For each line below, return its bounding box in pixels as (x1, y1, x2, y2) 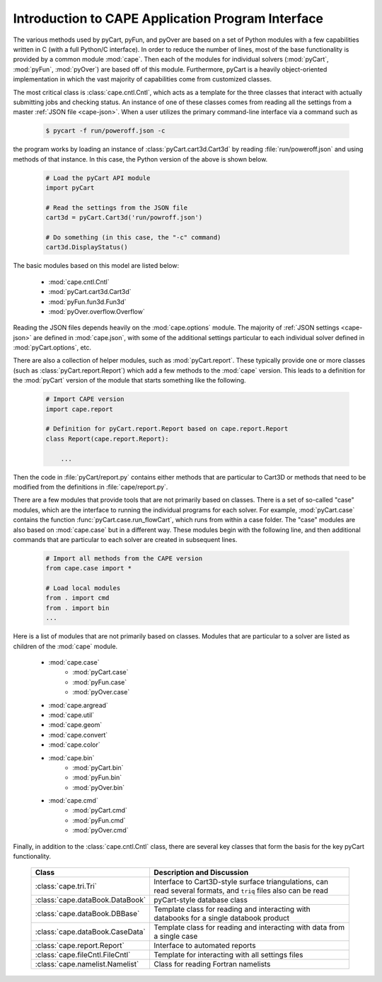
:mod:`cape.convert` (48, 730, 108, 739)
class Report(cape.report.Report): (45, 434, 169, 443)
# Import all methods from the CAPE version (45, 554, 203, 563)
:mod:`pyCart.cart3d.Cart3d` (48, 288, 132, 296)
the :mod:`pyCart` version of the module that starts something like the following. (13, 376, 247, 385)
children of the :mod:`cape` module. (13, 642, 118, 650)
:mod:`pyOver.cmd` (72, 826, 129, 835)
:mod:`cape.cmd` (48, 796, 98, 805)
